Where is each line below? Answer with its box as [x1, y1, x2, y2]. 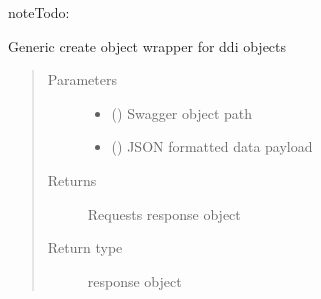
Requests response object [87, 203, 241, 224]
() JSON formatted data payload [111, 136, 313, 157]
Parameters [47, 69, 117, 90]
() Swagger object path [111, 102, 253, 123]
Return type [47, 237, 123, 258]
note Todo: [8, 2, 70, 22]
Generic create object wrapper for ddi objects [8, 35, 287, 56]
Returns [47, 169, 97, 190]
